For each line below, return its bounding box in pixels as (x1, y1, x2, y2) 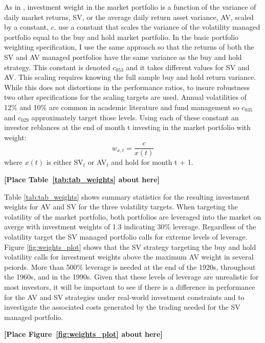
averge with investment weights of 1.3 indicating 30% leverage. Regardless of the (4, 221, 256, 232)
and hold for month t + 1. (111, 157, 193, 167)
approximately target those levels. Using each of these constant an (31, 112, 239, 122)
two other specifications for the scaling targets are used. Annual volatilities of (4, 92, 247, 102)
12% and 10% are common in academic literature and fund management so (4, 101, 239, 112)
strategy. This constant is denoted (4, 61, 111, 72)
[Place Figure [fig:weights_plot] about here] (4, 329, 163, 339)
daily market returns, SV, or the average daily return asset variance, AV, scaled (4, 11, 254, 22)
